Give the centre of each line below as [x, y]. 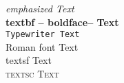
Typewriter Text [43, 35]
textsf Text [29, 60]
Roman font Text [42, 46]
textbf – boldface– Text [62, 22]
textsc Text [32, 74]
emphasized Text [40, 8]
